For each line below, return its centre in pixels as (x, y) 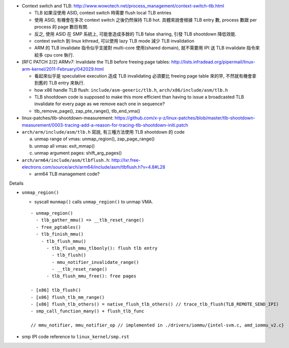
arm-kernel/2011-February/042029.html (63, 69)
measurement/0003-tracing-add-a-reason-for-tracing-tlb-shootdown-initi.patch (105, 125)
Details (16, 183)
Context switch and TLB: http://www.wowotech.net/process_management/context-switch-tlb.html (123, 6)
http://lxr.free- (126, 160)
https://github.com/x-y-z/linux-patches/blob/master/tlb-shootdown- (185, 118)
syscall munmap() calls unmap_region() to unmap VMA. (94, 202)
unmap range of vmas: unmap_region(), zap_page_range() (94, 139)
